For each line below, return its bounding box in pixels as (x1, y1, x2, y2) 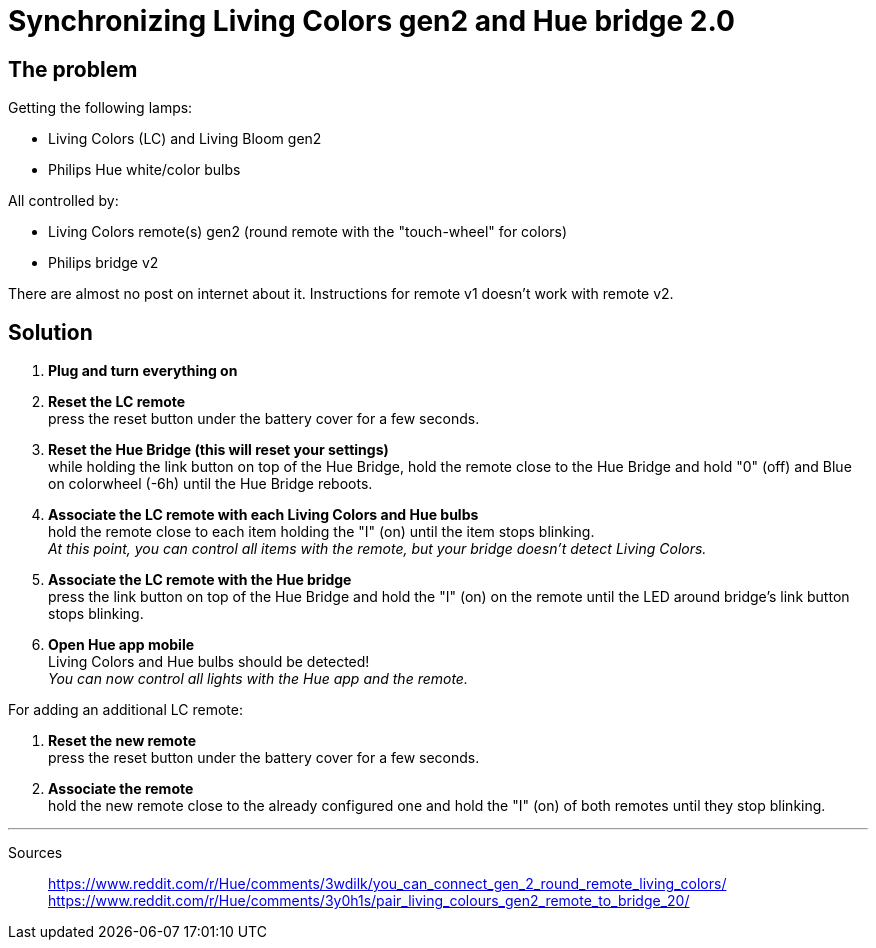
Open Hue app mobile (48, 636, 195, 654)
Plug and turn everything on (48, 362, 238, 380)
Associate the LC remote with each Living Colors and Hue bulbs (48, 506, 479, 524)
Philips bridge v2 (48, 254, 159, 272)
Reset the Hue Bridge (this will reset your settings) (48, 441, 389, 459)
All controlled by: (8, 192, 119, 210)
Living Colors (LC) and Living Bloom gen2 (48, 130, 322, 148)
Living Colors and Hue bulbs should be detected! (48, 653, 370, 671)
